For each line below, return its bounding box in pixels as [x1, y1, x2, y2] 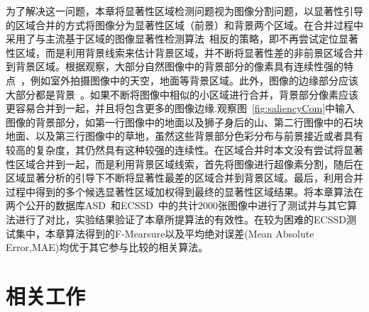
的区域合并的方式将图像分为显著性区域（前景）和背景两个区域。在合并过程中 [6, 17, 363, 32]
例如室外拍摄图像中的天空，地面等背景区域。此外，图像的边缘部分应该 [30, 72, 358, 87]
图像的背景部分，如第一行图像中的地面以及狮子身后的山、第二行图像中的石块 [6, 114, 363, 129]
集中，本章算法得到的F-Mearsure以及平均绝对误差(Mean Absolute [15, 225, 314, 240]
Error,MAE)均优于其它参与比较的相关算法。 [6, 240, 209, 255]
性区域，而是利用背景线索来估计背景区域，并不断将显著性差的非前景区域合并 [6, 45, 363, 60]
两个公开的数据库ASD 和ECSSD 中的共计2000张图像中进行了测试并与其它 [6, 198, 347, 213]
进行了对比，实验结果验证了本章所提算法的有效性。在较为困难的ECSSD [15, 211, 346, 226]
